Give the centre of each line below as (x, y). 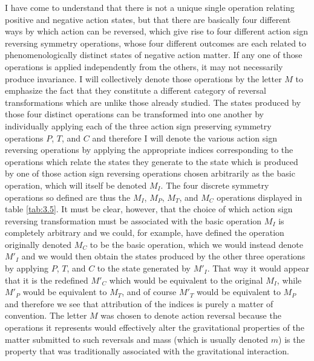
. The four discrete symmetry (215, 185)
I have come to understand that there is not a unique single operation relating (150, 7)
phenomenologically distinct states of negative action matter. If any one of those (154, 55)
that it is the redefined (47, 280)
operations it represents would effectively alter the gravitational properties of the (155, 327)
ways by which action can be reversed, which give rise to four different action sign (156, 31)
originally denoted (38, 244)
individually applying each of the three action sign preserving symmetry (138, 125)
